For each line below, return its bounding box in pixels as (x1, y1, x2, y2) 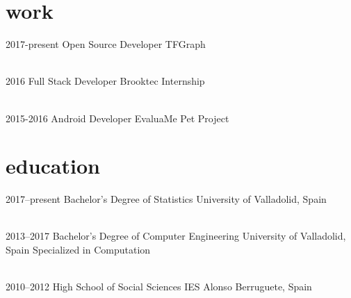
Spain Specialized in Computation (6, 242, 151, 256)
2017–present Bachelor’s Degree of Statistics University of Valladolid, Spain (6, 192, 327, 206)
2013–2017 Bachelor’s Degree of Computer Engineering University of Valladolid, (6, 229, 346, 243)
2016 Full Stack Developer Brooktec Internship (6, 74, 205, 88)
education (6, 151, 100, 180)
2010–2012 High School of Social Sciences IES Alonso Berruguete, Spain (6, 279, 312, 294)
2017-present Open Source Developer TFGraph (6, 37, 206, 51)
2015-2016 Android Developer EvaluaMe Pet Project (6, 110, 229, 125)
